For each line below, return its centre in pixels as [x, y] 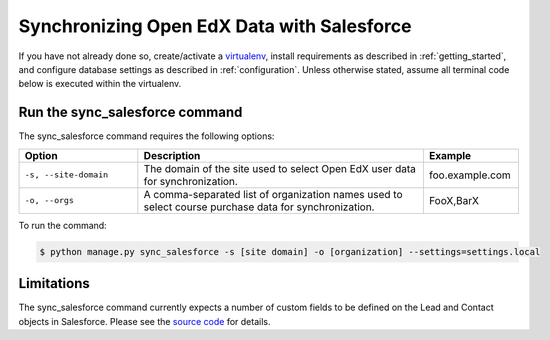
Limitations [54, 283]
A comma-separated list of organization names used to [273, 194]
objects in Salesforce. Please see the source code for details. [144, 321]
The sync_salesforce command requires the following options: [146, 136]
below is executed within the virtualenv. [100, 84]
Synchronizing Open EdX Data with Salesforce [215, 26]
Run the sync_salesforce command [130, 112]
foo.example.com [470, 175]
